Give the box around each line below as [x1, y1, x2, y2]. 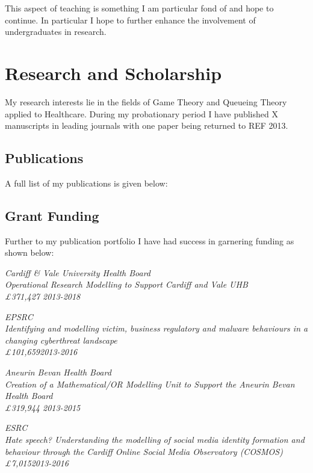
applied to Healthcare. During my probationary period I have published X [5, 107, 278, 120]
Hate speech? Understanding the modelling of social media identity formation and [5, 433, 305, 445]
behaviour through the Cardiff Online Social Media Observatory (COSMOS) [5, 445, 283, 457]
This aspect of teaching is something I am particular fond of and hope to [5, 2, 274, 14]
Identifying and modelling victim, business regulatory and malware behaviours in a [5, 322, 308, 335]
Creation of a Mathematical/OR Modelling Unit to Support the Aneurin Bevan [5, 377, 295, 390]
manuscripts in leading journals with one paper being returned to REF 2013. [5, 119, 288, 132]
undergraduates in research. [5, 25, 107, 38]
